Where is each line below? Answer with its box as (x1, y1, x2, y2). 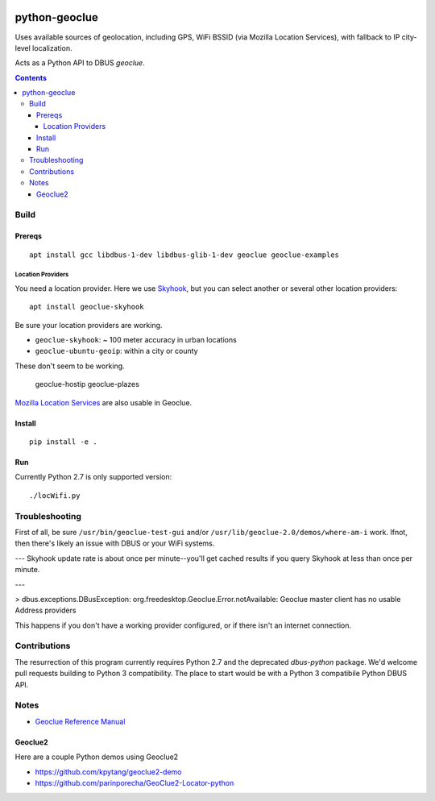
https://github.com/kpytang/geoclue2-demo (35, 766, 182, 777)
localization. (32, 43, 72, 52)
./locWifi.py (29, 491, 81, 500)
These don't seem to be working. (14, 361, 125, 371)
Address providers (14, 605, 77, 616)
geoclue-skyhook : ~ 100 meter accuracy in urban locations (35, 335, 237, 345)
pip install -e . (29, 438, 97, 446)
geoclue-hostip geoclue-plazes (35, 380, 140, 389)
